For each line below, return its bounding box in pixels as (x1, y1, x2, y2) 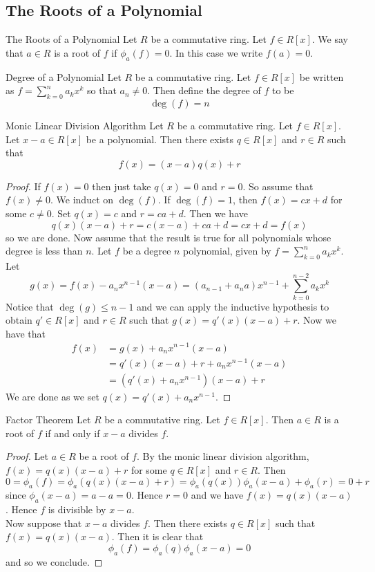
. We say (311, 32, 348, 46)
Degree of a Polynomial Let (6, 69, 122, 84)
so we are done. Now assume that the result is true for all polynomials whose (6, 230, 331, 244)
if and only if (45, 425, 100, 440)
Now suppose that (6, 515, 82, 530)
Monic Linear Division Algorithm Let (6, 118, 164, 132)
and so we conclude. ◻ (6, 554, 103, 569)
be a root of (79, 449, 129, 463)
